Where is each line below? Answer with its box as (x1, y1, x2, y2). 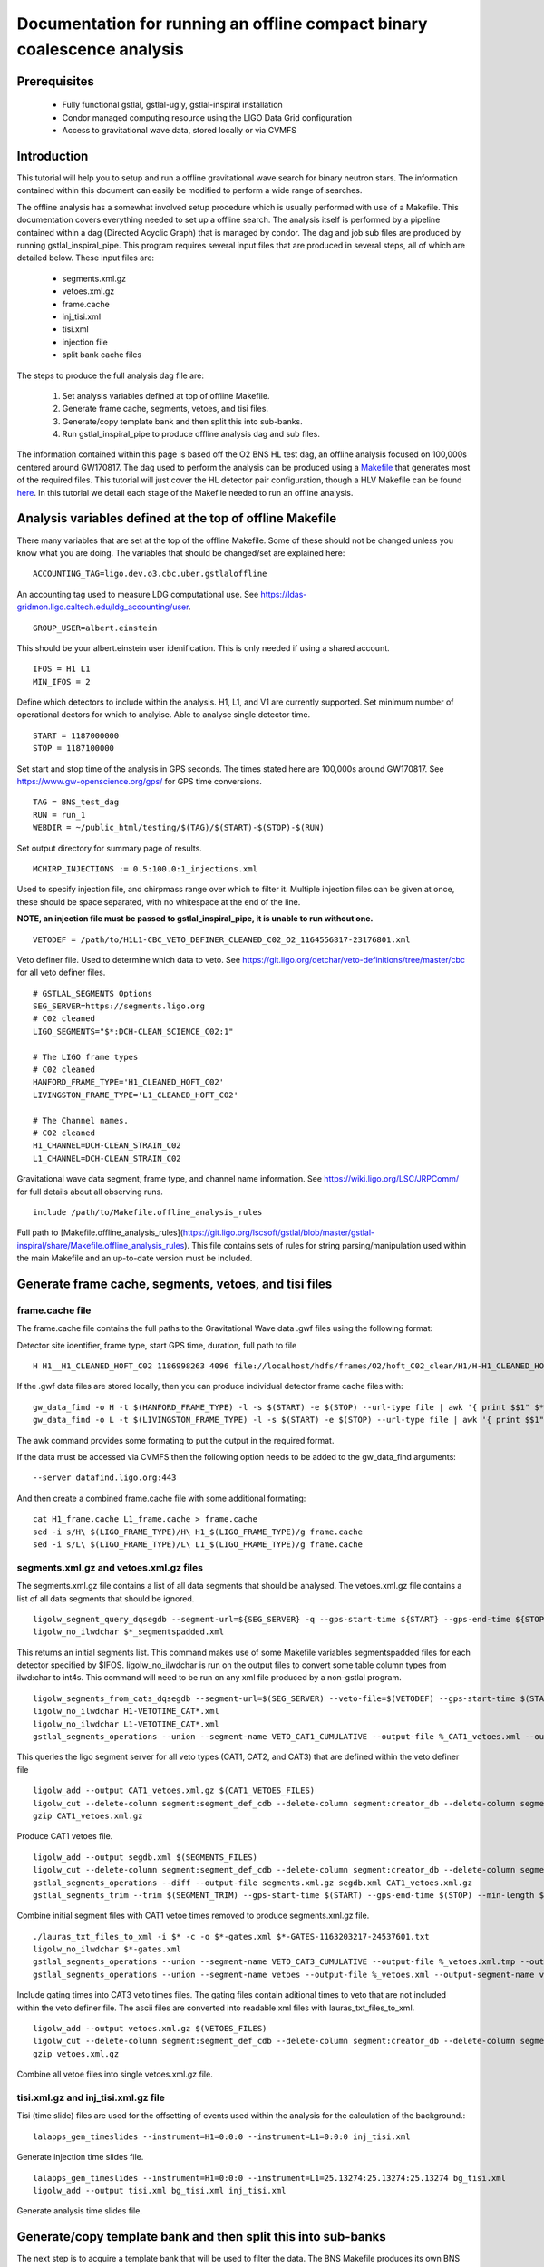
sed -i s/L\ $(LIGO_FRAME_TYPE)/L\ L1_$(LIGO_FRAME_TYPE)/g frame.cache (33, 1539, 363, 1550)
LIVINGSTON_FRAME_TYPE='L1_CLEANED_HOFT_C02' (33, 1089, 239, 1100)
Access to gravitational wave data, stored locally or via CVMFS (62, 125, 296, 136)
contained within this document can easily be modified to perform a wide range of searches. (16, 185, 363, 196)
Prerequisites (16, 73, 94, 89)
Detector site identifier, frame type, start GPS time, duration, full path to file (16, 1339, 297, 1350)
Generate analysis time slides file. (16, 2205, 142, 2216)
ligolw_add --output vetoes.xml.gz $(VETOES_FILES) (33, 2023, 267, 2034)
